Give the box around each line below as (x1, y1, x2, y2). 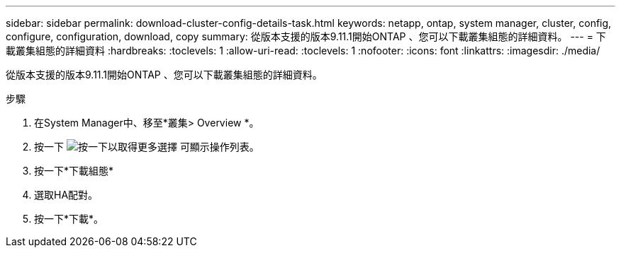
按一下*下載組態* (34, 165, 114, 177)
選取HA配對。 (34, 189, 99, 201)
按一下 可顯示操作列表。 (34, 141, 259, 153)
